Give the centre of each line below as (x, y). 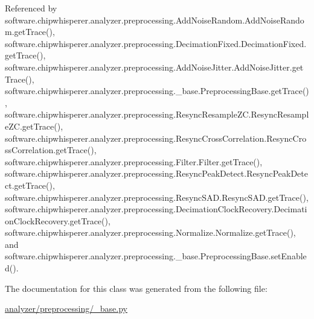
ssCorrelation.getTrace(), (51, 150)
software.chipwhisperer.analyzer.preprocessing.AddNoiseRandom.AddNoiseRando (155, 20)
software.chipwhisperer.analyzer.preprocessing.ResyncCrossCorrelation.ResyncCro (156, 138)
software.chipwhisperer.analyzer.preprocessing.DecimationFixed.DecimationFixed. (156, 43)
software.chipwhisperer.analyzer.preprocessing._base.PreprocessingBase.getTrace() (157, 91)
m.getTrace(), (30, 32)
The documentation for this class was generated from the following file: (136, 288)
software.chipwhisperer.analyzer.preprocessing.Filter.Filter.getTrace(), (134, 161)
